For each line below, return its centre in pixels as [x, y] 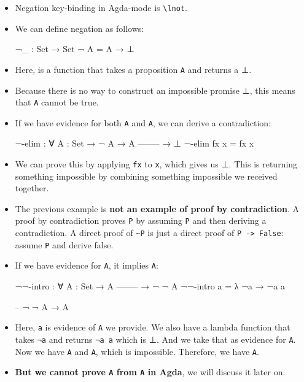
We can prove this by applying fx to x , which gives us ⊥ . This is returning [156, 164]
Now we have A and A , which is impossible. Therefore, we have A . [137, 351]
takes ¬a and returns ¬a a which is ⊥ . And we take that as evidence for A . [155, 339]
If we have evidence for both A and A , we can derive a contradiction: [143, 122]
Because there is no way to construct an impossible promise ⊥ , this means [155, 90]
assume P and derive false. [64, 244]
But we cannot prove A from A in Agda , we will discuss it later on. [150, 372]
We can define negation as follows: [80, 28]
